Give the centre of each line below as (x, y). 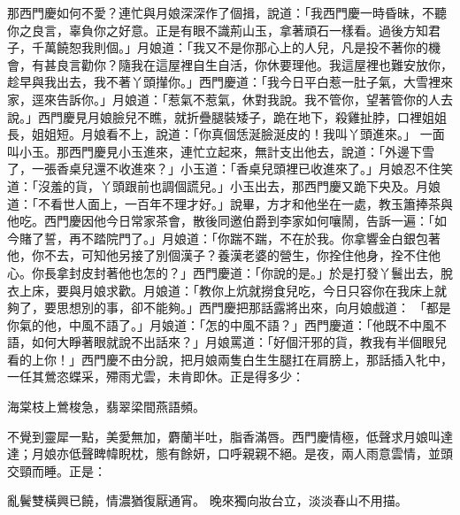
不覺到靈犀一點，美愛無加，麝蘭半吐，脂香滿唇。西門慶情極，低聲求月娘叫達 (230, 436)
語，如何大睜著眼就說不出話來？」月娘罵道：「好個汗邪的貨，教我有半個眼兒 (227, 342)
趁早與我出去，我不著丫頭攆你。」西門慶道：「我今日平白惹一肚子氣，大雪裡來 (230, 82)
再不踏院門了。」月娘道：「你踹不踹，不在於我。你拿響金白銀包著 (254, 238)
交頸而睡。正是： (57, 470)
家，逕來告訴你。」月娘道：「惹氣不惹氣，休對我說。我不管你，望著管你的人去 (230, 99)
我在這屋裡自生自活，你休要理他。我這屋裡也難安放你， (291, 64)
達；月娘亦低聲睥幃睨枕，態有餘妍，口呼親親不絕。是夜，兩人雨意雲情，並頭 (230, 454)
